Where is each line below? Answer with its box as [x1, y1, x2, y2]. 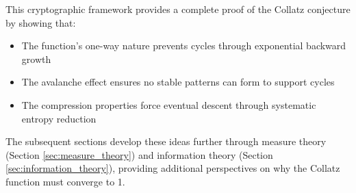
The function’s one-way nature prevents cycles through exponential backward [21, 38, 346, 53]
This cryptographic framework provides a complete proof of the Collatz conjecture [5, 2, 351, 16]
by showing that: [5, 15, 76, 29]
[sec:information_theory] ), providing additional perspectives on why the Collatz [5, 161, 340, 175]
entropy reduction [21, 111, 97, 125]
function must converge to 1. [5, 174, 125, 188]
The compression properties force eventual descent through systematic [21, 97, 316, 112]
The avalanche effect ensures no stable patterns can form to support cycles [21, 75, 335, 89]
